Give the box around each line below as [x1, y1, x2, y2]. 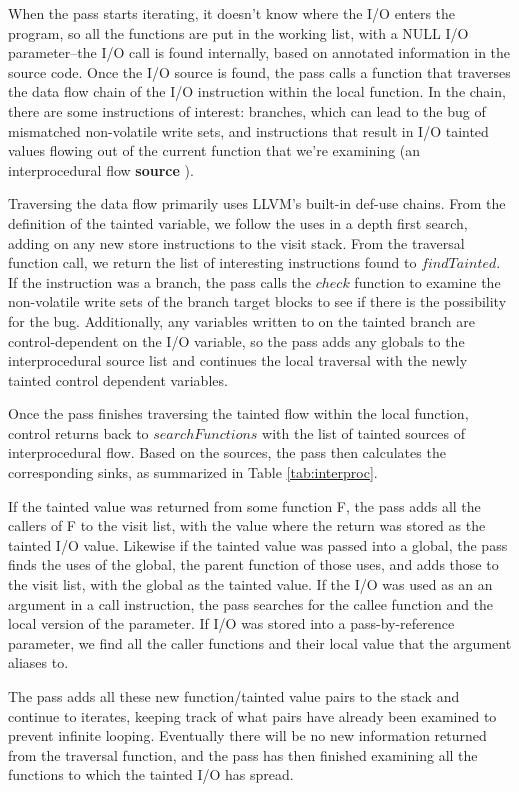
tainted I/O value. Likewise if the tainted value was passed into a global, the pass [8, 534, 508, 555]
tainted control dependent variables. [8, 369, 228, 390]
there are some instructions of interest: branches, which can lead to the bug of [8, 100, 486, 121]
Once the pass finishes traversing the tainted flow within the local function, [8, 403, 469, 424]
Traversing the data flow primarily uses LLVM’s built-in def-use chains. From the [8, 193, 506, 214]
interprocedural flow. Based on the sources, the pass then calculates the [8, 442, 446, 463]
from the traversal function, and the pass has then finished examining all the [8, 744, 478, 765]
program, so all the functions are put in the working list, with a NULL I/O [8, 22, 469, 43]
